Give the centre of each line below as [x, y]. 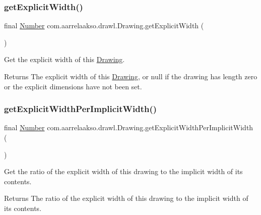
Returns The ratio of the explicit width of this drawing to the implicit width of [126, 198]
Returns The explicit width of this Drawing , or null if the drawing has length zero [131, 76]
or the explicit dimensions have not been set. [73, 86]
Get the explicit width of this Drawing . [64, 59]
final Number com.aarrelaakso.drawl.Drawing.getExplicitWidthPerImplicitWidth [129, 127]
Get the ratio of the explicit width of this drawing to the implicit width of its [123, 171]
